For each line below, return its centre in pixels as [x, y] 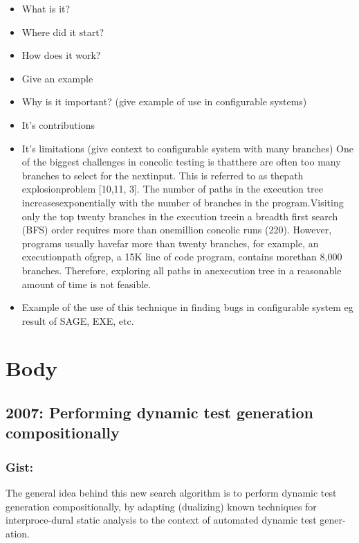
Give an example [57, 78]
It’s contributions [58, 124]
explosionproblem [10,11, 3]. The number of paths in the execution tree [172, 189]
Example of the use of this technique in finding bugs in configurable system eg [187, 307]
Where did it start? [63, 32]
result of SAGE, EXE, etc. [78, 320]
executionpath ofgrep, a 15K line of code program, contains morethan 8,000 [182, 257]
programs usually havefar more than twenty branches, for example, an [170, 243]
